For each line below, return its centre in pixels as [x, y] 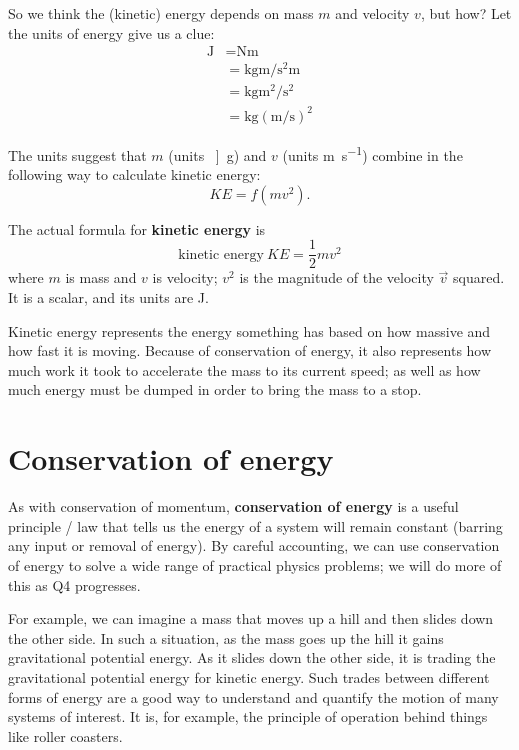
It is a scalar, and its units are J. [108, 297]
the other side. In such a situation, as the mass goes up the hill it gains [226, 637]
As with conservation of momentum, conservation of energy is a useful [233, 506]
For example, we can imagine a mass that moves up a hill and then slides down [251, 618]
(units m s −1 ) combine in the [372, 153]
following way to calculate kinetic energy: [134, 174]
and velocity [372, 13]
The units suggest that [77, 154]
